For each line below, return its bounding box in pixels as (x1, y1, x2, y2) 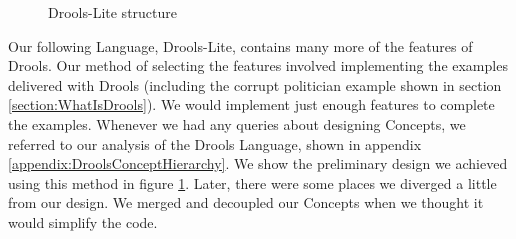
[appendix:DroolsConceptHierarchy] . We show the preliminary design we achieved (8, 153, 508, 174)
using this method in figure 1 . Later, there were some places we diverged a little (8, 172, 497, 193)
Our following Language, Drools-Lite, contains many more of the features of (8, 35, 473, 56)
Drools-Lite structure (48, 2, 177, 22)
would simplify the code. (8, 211, 158, 232)
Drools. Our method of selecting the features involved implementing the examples (8, 55, 508, 76)
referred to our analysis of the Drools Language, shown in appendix (8, 133, 422, 154)
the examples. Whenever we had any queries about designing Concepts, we (8, 113, 466, 134)
